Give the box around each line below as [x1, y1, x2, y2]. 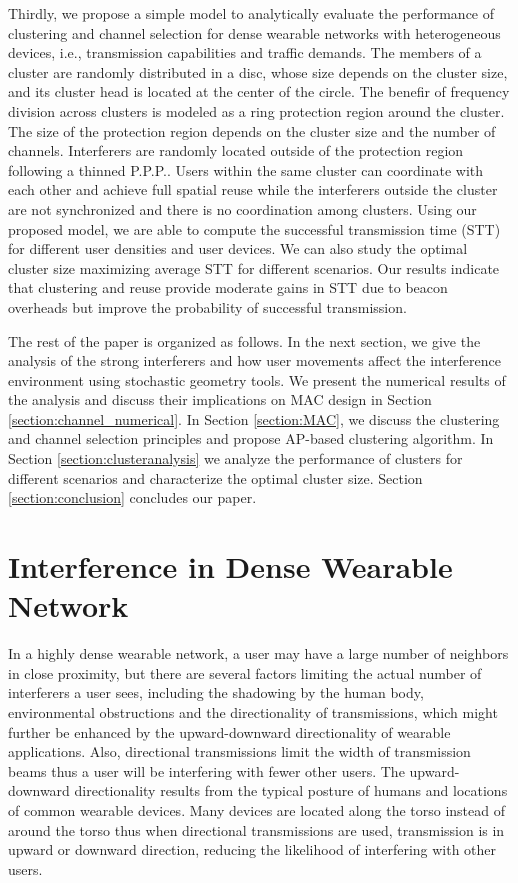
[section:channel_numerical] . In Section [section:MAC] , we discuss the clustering [8, 408, 500, 429]
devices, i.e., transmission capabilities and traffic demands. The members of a [8, 42, 482, 63]
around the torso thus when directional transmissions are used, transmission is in [8, 819, 505, 840]
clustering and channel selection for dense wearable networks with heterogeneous [8, 22, 501, 43]
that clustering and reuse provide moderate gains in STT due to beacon [8, 277, 448, 298]
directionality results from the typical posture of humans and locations [74, 780, 508, 801]
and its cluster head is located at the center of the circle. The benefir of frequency [8, 81, 510, 102]
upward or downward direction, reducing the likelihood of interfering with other [8, 839, 497, 860]
